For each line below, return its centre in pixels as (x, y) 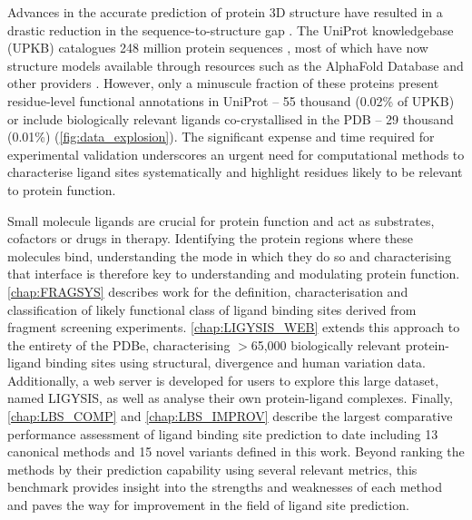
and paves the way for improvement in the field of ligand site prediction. (208, 505)
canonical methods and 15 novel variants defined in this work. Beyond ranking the (236, 451)
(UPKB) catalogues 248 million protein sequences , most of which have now (218, 48)
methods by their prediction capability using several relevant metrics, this (212, 469)
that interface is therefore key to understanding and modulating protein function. (234, 274)
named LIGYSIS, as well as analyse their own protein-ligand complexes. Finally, (230, 398)
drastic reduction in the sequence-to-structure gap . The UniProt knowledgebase (231, 29)
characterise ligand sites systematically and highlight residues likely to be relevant (235, 172)
